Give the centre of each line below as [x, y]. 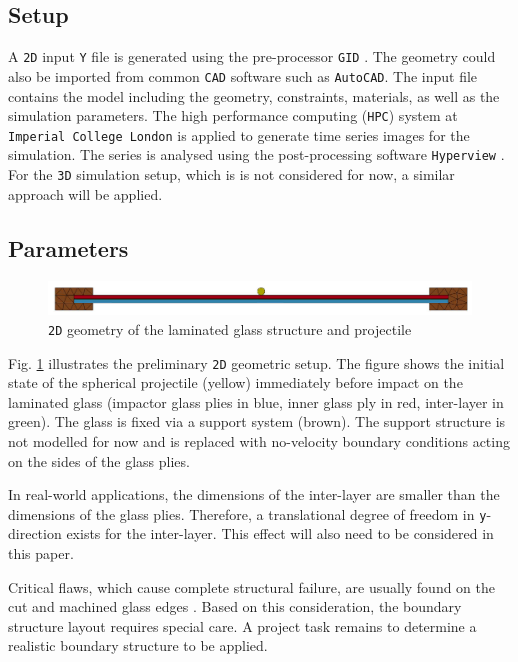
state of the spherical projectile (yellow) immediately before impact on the [235, 382]
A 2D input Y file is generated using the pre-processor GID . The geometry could [252, 56]
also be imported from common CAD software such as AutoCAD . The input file [243, 75]
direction [35, 533]
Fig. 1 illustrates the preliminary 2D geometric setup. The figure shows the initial [256, 362]
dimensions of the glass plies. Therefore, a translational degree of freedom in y [247, 513]
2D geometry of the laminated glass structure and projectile [230, 328]
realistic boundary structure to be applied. [138, 645]
